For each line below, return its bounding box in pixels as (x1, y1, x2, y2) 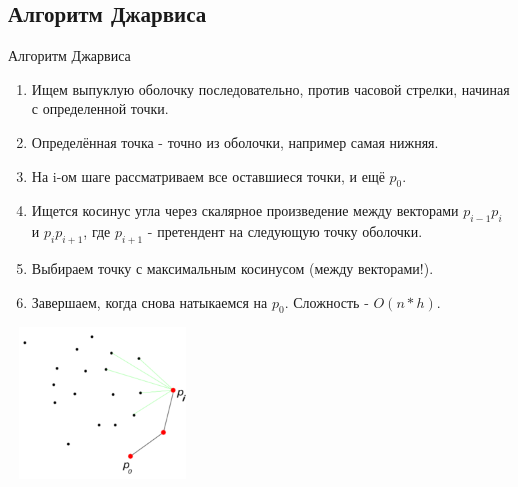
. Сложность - (284, 291, 369, 312)
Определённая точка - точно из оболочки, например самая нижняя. (31, 131, 439, 152)
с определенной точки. (31, 98, 169, 119)
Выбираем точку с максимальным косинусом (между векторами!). (31, 257, 434, 278)
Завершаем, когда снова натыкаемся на (31, 291, 268, 312)
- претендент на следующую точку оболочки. (147, 221, 423, 242)
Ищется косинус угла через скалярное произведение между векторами (31, 200, 459, 221)
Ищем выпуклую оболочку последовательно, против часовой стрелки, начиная (31, 78, 510, 99)
